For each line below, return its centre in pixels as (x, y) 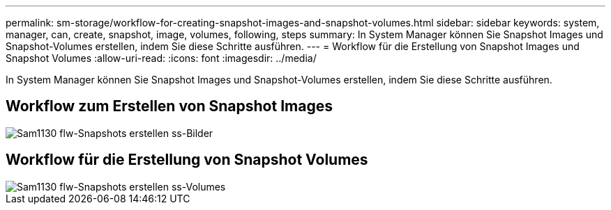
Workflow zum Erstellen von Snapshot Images (169, 106)
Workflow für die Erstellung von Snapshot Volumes (187, 160)
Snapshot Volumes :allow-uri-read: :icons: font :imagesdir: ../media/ (161, 58)
